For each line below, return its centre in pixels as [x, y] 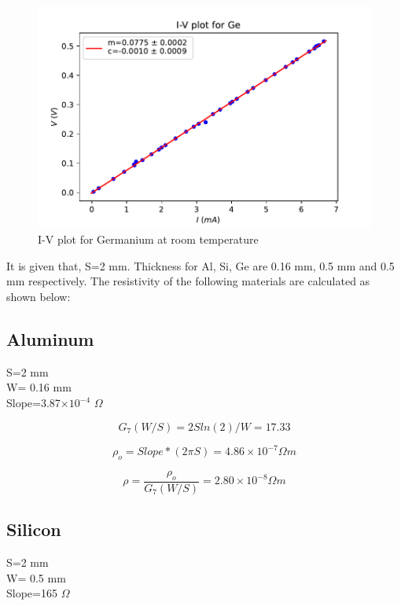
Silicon [34, 529]
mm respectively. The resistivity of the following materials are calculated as [188, 281]
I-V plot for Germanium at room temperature [148, 239]
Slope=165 [32, 593]
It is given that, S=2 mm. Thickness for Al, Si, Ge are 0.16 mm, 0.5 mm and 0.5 [200, 265]
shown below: [39, 297]
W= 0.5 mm [36, 577]
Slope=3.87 [33, 403]
